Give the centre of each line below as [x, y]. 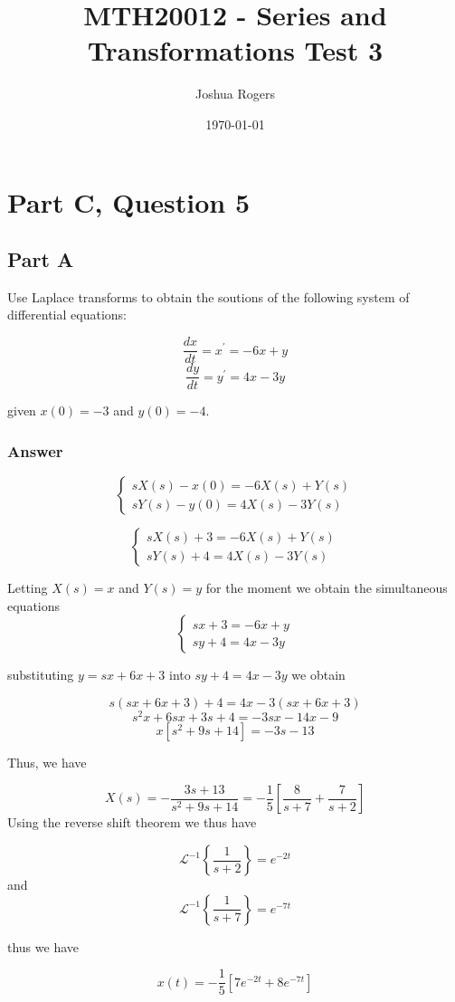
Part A [41, 259]
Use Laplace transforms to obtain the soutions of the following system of [209, 296]
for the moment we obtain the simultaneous [327, 588]
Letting [28, 588]
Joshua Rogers [235, 94]
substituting [41, 675]
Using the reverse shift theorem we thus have [132, 822]
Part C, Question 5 [129, 201]
